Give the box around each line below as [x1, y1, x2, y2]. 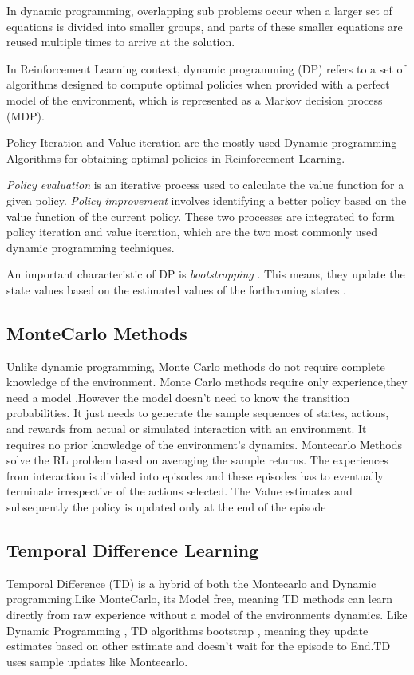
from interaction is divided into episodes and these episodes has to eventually [6, 467, 384, 484]
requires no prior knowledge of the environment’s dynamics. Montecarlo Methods [6, 436, 403, 452]
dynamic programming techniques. [6, 239, 175, 255]
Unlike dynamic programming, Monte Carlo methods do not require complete [6, 357, 385, 374]
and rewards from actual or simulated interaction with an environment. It [6, 420, 367, 437]
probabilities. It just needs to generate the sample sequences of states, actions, [6, 405, 389, 421]
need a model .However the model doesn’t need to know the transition [6, 389, 350, 405]
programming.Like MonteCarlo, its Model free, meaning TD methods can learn [6, 590, 393, 607]
